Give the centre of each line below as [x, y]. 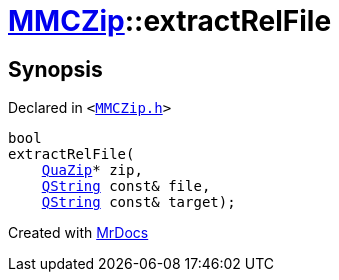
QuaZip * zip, [92, 170]
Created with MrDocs [78, 233]
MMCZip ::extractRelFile [170, 21]
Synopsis [55, 69]
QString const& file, [126, 186]
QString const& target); [138, 202]
